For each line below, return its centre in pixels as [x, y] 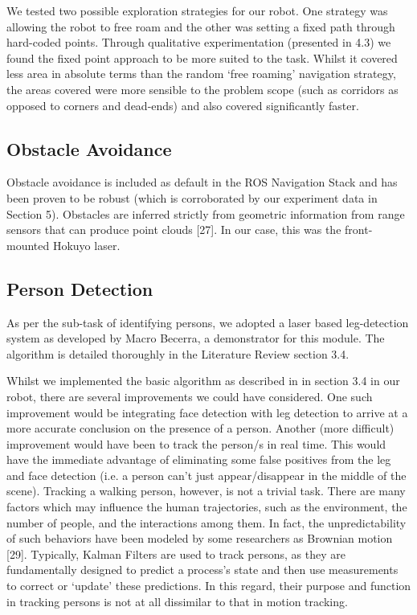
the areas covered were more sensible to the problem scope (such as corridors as [202, 89]
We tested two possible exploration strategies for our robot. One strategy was [197, 10]
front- [359, 230]
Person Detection [80, 288]
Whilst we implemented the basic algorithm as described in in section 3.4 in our [203, 381]
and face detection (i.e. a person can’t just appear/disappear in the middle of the [206, 475]
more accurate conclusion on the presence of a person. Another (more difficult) [200, 428]
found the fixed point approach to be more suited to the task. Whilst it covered [202, 57]
